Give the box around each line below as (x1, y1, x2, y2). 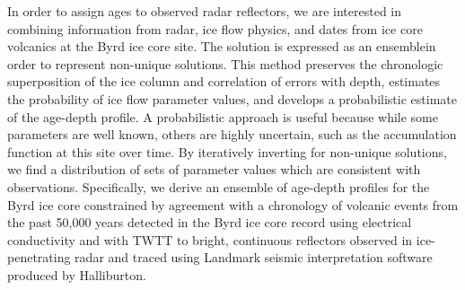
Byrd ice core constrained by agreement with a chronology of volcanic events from (7, 195, 459, 214)
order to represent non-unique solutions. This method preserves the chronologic (7, 54, 443, 73)
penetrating (7, 248, 71, 267)
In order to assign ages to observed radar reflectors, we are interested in (7, 2, 402, 20)
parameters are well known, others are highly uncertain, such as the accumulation (7, 125, 457, 144)
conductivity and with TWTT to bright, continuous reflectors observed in (7, 230, 413, 249)
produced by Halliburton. (7, 265, 146, 284)
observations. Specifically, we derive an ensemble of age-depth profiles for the (7, 177, 430, 196)
